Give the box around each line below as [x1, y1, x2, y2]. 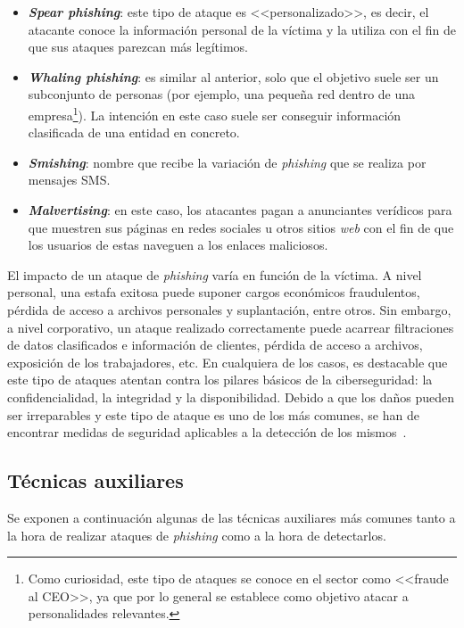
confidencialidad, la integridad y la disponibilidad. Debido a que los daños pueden [7, 387, 455, 406]
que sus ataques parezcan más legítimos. [28, 37, 248, 56]
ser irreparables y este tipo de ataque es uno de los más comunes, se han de [7, 405, 419, 424]
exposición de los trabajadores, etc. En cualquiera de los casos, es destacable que [7, 352, 448, 371]
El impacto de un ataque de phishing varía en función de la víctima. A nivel [7, 265, 422, 284]
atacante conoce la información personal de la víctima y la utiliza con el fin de [28, 20, 457, 38]
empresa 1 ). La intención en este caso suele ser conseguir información [28, 103, 402, 124]
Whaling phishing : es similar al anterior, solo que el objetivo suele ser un [28, 67, 439, 86]
